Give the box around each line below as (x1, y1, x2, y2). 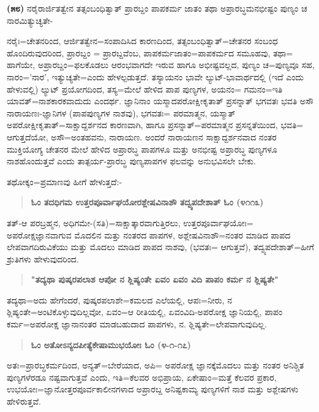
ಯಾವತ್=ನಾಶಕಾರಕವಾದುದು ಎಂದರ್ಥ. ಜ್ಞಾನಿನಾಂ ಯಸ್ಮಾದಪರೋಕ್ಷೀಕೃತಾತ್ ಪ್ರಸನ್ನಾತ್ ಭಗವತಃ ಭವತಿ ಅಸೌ (7, 94, 313, 107)
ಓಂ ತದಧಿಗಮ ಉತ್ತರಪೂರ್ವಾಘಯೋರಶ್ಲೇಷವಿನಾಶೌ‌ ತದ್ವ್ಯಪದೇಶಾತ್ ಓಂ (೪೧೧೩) (31, 196, 264, 208)
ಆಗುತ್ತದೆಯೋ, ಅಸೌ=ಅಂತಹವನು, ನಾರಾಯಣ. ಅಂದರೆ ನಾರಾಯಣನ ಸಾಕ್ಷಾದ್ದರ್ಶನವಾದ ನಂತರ (7, 130, 277, 143)
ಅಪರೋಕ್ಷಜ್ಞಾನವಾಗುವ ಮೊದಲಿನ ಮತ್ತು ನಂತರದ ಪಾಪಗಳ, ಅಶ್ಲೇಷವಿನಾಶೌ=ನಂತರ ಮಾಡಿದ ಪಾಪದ (7, 228, 291, 241)
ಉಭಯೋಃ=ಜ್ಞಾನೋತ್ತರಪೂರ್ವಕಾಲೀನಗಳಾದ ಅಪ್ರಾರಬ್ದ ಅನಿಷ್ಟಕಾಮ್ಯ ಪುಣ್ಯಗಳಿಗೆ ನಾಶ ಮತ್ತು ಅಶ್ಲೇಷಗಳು (7, 383, 299, 395)
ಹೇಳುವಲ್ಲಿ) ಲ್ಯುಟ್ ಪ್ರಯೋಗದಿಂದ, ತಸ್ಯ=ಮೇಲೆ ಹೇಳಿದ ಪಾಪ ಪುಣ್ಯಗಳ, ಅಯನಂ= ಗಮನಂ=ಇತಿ (7, 82, 283, 95)
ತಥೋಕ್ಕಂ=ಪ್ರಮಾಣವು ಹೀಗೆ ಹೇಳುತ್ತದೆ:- (7, 175, 122, 188)
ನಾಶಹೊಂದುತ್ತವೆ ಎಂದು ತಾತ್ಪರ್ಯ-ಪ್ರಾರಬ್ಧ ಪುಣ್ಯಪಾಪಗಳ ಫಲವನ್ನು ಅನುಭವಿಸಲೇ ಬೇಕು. (7, 154, 256, 167)
